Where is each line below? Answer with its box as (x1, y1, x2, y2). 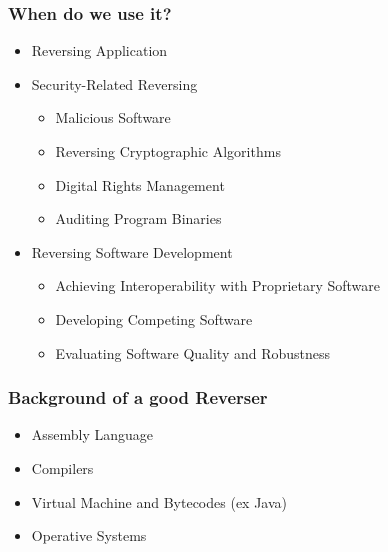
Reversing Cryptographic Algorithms (55, 141, 281, 161)
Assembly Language (31, 424, 154, 445)
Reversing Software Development (31, 241, 233, 262)
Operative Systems (31, 525, 147, 546)
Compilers (31, 457, 94, 478)
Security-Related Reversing (31, 73, 198, 94)
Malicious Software (55, 107, 171, 128)
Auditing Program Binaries (55, 208, 222, 229)
